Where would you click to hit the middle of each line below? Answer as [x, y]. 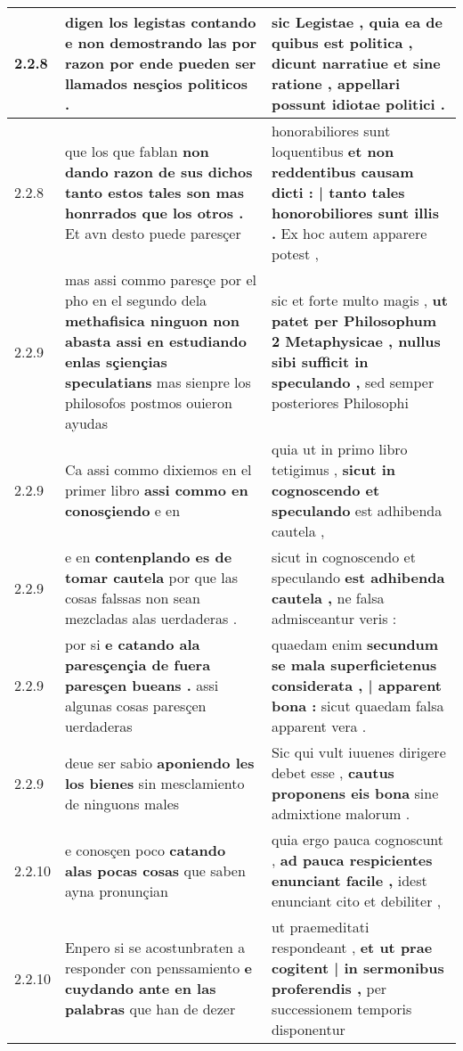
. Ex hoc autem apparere [349, 233]
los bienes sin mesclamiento [154, 783]
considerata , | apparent [357, 685]
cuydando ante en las [140, 988]
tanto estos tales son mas [154, 192]
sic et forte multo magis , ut [359, 300]
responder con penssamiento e [158, 968]
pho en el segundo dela [136, 300]
